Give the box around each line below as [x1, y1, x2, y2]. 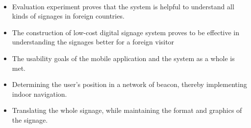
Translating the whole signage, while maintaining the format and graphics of [12, 105, 242, 115]
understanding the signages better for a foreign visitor [12, 37, 175, 47]
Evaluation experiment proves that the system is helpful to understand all [12, 1, 234, 11]
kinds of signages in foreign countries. [12, 11, 125, 21]
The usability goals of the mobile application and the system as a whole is [12, 53, 235, 63]
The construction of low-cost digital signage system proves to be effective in [12, 27, 240, 37]
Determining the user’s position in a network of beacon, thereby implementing [12, 79, 247, 89]
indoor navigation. [12, 88, 67, 99]
